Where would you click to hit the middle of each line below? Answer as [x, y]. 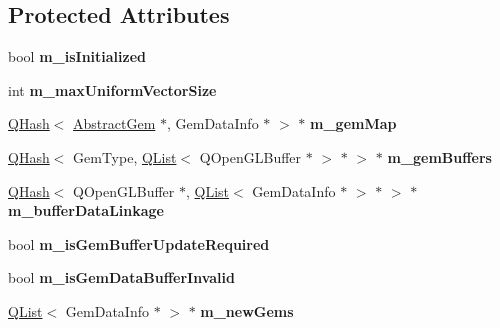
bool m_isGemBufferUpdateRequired [139, 243]
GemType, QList [125, 156]
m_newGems [247, 310]
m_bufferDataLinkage [86, 210]
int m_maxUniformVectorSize [112, 89]
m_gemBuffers [439, 156]
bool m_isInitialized [77, 56]
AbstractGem [114, 123]
